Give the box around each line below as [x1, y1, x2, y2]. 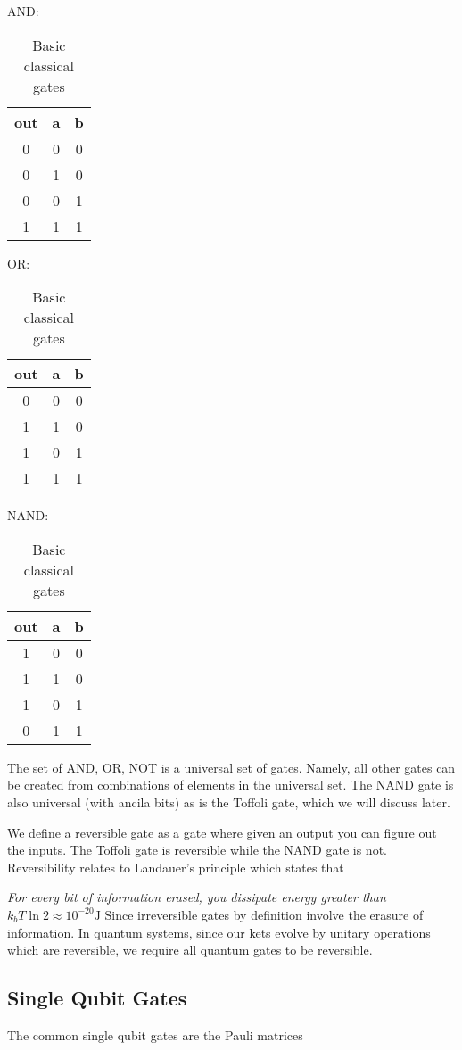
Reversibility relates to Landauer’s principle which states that [7, 857, 344, 876]
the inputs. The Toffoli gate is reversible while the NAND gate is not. [7, 840, 387, 859]
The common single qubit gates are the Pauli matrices [7, 1025, 303, 1044]
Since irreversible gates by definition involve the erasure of [104, 905, 424, 923]
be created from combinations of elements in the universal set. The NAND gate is [7, 775, 454, 794]
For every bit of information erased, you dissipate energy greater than [7, 888, 386, 906]
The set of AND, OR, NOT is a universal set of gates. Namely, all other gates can [7, 757, 456, 776]
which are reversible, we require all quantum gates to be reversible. [7, 940, 373, 959]
